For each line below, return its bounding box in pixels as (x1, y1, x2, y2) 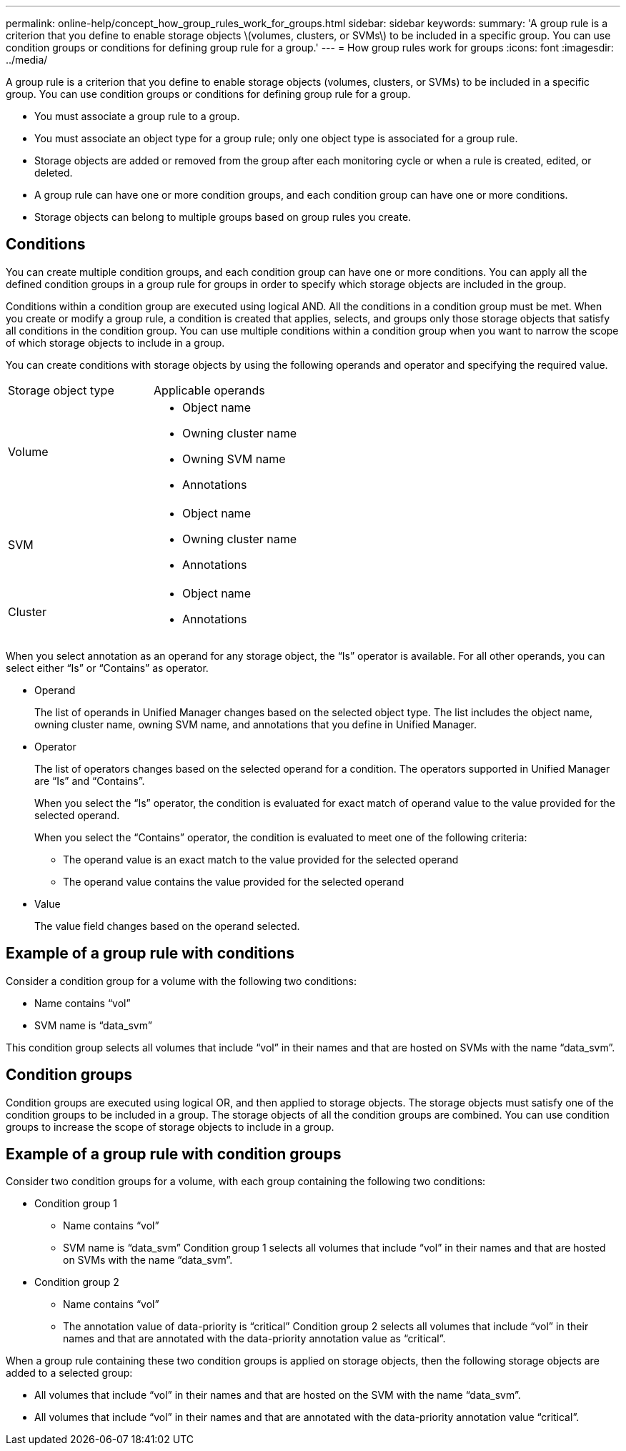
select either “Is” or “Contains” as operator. (6, 661, 209, 674)
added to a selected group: (6, 1367, 133, 1380)
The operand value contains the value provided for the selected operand (63, 875, 404, 888)
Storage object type (8, 382, 114, 397)
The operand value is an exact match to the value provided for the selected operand (63, 853, 459, 866)
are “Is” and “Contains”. (34, 774, 145, 787)
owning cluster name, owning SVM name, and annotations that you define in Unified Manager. (34, 718, 477, 731)
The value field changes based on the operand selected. (34, 919, 300, 932)
